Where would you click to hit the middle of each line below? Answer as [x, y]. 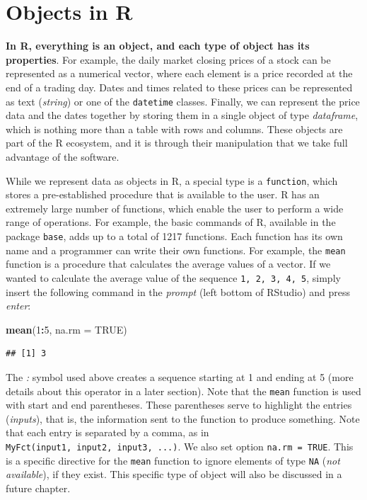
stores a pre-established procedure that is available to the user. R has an [163, 194]
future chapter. [38, 488]
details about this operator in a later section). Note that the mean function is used [183, 391]
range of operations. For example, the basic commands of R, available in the [171, 222]
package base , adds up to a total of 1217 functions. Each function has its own [174, 235]
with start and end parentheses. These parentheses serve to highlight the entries [179, 405]
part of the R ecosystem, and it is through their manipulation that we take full [177, 143]
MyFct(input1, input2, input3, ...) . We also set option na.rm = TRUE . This [180, 446]
